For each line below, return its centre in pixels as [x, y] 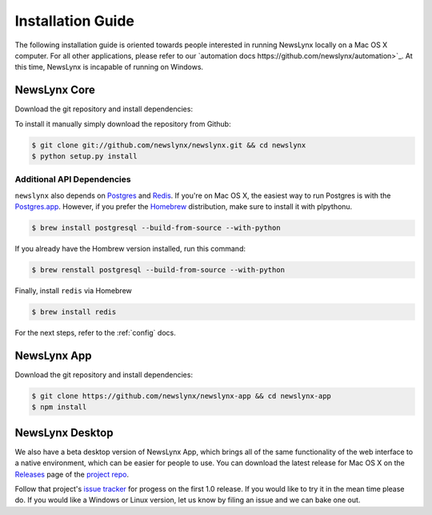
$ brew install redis [74, 312]
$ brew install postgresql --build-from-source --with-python [156, 228]
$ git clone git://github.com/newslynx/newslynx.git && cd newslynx [169, 145]
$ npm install [59, 407]
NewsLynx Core [55, 90]
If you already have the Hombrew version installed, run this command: [130, 249]
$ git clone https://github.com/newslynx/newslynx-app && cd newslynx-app [182, 396]
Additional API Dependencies [73, 179]
